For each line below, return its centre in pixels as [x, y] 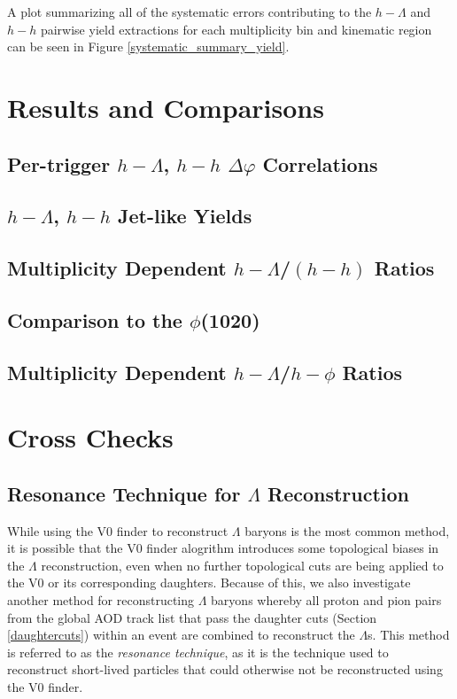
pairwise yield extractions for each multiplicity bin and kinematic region [236, 29]
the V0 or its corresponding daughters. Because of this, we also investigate [209, 582]
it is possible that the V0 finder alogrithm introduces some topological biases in [223, 548]
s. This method [409, 635]
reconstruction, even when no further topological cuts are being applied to [242, 565]
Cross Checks [90, 437]
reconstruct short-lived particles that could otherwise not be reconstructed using [225, 669]
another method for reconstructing [101, 600]
